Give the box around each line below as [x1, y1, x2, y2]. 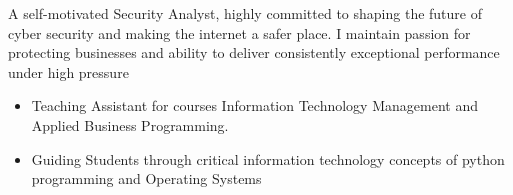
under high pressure [8, 61, 129, 82]
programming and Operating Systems [31, 168, 262, 189]
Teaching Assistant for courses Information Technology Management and [31, 95, 478, 116]
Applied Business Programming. [31, 114, 229, 135]
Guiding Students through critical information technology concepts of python [31, 148, 505, 169]
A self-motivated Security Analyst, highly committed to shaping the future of [8, 3, 482, 23]
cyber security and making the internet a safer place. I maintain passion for [8, 22, 471, 43]
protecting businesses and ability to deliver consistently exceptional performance [8, 42, 500, 63]
